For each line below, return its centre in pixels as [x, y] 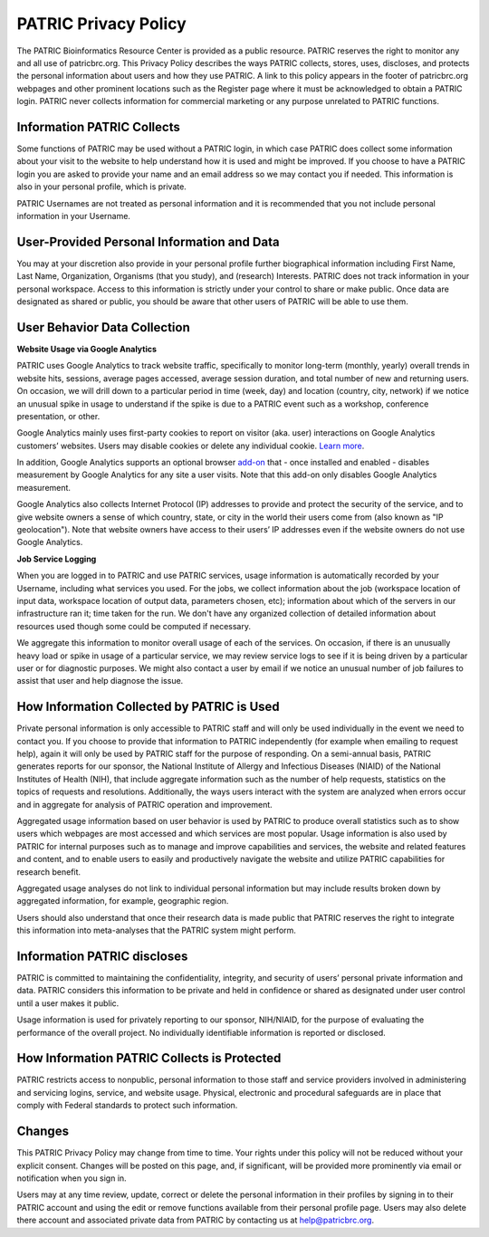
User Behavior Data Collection [103, 327]
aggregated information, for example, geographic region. [123, 901]
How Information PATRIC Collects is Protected [149, 1058]
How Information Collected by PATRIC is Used [148, 707]
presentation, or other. [58, 416]
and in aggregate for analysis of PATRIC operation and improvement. [145, 804]
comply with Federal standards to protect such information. [127, 1106]
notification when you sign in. [72, 1178]
